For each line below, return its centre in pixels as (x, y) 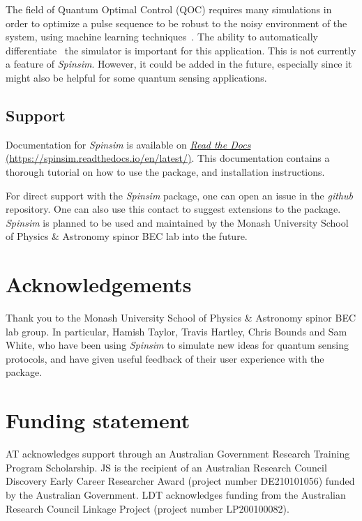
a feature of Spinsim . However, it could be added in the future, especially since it (179, 64)
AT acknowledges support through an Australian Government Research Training (178, 454)
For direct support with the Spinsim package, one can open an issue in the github (179, 195)
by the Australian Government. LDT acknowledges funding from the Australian (176, 494)
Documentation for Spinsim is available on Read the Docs (128, 144)
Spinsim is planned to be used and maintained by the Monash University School (177, 222)
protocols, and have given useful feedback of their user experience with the (165, 358)
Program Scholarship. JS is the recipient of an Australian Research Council (166, 467)
